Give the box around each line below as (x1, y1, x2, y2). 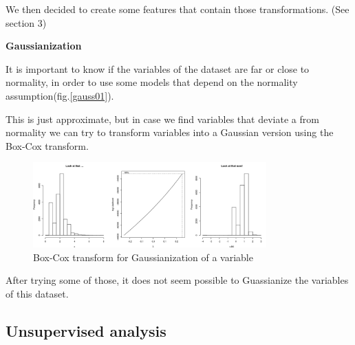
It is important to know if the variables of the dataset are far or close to (6, 61, 310, 76)
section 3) (6, 15, 47, 30)
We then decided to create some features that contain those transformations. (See (6, 2, 349, 16)
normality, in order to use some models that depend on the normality (6, 75, 298, 89)
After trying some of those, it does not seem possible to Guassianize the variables (6, 273, 349, 287)
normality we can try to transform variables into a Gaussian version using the (6, 125, 334, 140)
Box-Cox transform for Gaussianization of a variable (33, 249, 253, 264)
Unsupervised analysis (6, 320, 166, 341)
